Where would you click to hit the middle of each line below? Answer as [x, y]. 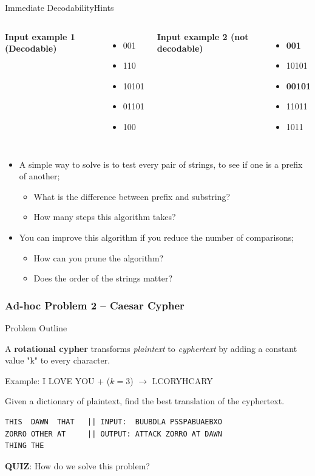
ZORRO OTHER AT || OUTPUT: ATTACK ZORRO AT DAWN [113, 434]
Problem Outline [36, 327]
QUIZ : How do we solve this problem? [77, 465]
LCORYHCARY [182, 380]
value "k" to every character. [58, 360]
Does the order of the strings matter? [103, 278]
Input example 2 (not [203, 36]
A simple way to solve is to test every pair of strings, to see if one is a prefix [161, 164]
